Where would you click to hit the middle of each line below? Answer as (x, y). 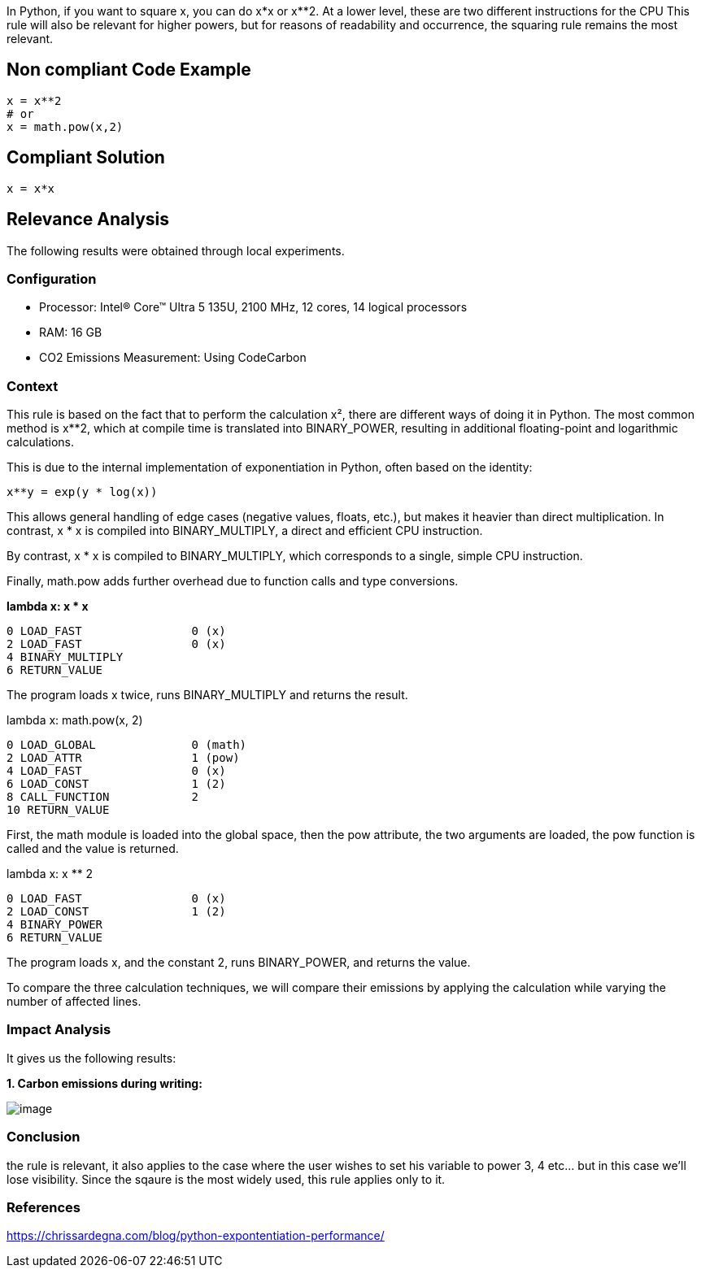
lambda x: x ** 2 (50, 874)
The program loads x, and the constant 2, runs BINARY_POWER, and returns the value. (239, 963)
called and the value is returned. (93, 849)
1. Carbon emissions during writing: (104, 1083)
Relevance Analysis (88, 220)
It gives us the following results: (91, 1058)
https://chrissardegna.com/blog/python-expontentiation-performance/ (196, 1236)
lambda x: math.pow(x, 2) (75, 720)
